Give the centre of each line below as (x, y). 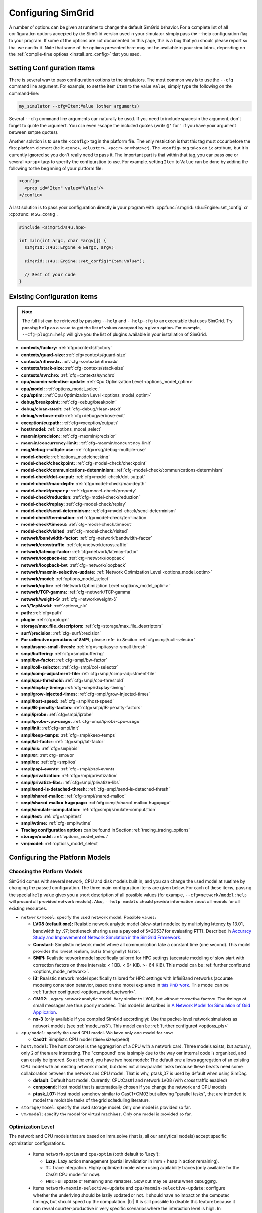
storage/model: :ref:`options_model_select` (65, 836)
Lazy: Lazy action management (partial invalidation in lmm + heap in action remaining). (132, 1161)
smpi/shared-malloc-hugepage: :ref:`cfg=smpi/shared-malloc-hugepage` (96, 803)
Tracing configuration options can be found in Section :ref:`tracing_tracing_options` (106, 830)
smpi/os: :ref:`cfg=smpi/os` (49, 762)
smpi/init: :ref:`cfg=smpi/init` (50, 728)
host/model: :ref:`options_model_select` (61, 429)
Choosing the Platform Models (46, 871)
